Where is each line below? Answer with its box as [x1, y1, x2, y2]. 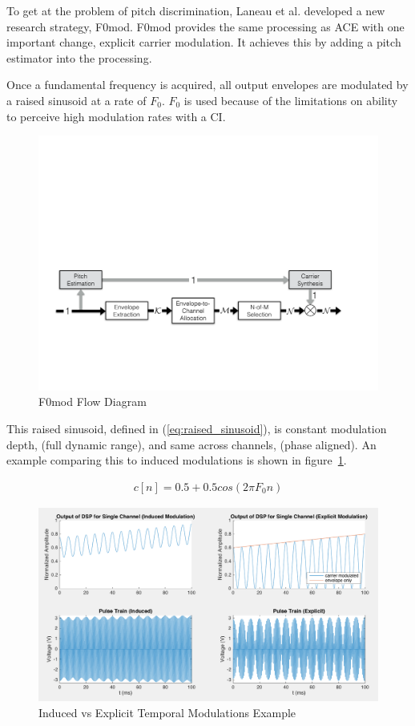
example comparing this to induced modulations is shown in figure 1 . [6, 452, 347, 468]
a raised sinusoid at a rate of [6, 91, 147, 108]
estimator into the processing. [6, 49, 152, 66]
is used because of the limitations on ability [183, 91, 398, 108]
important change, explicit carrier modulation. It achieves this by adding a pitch [6, 34, 401, 51]
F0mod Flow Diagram [38, 393, 147, 410]
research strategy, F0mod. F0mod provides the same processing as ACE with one [6, 18, 405, 34]
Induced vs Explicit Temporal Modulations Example [38, 704, 296, 720]
